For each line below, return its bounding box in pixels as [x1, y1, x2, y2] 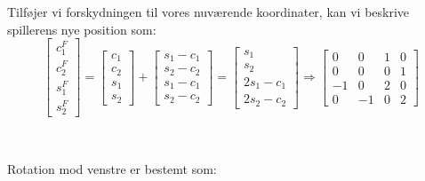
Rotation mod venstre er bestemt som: [7, 160, 217, 178]
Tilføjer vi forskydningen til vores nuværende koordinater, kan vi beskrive [7, 3, 410, 20]
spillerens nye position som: [7, 20, 156, 38]
